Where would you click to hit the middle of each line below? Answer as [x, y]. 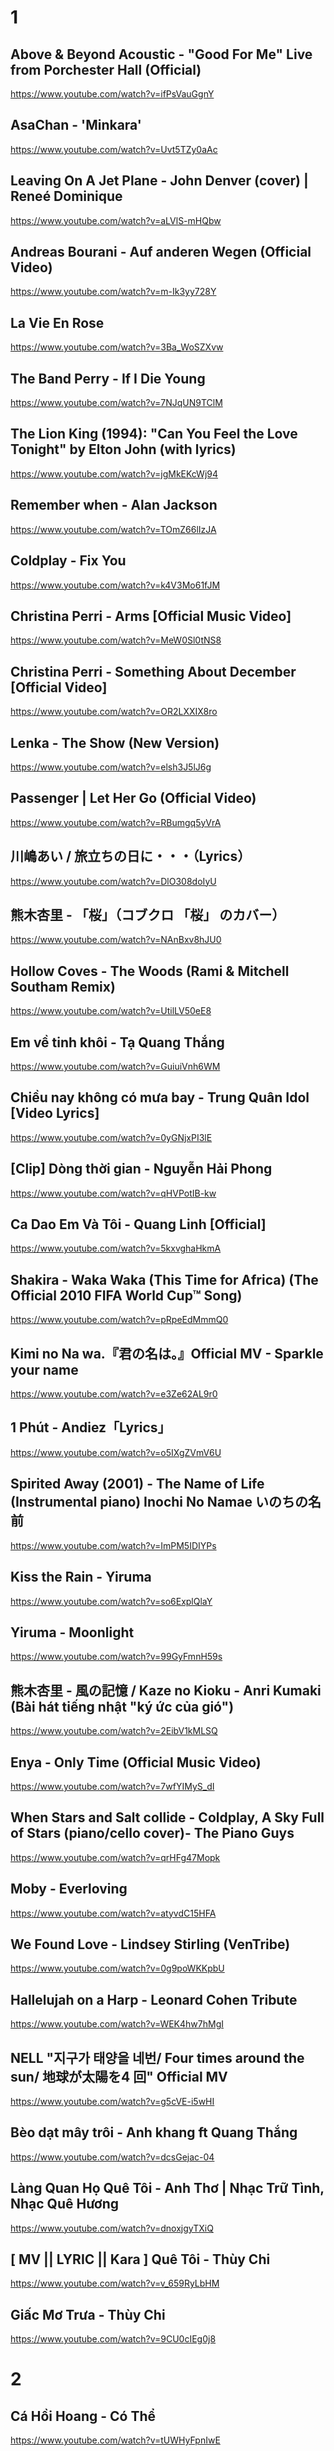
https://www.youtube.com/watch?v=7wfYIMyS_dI [112, 1786]
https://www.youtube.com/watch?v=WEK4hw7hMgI [117, 2024]
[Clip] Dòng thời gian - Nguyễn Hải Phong [141, 1169]
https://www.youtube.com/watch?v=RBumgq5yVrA [116, 822]
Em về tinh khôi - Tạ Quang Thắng [117, 1042]
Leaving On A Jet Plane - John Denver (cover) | [159, 181]
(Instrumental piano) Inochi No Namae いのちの [159, 1502]
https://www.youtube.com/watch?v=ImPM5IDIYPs [113, 1545]
